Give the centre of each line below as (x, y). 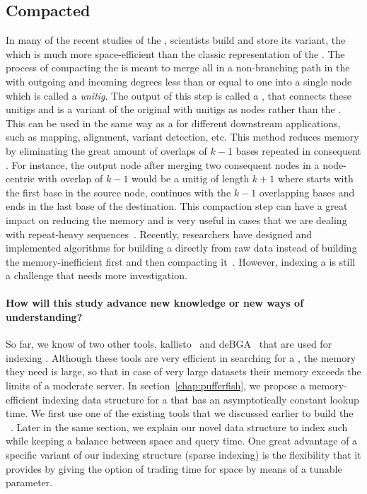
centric (20, 178)
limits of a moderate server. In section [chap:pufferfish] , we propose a (156, 386)
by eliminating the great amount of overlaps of (106, 150)
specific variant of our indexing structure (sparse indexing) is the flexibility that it (183, 455)
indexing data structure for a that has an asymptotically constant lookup (200, 399)
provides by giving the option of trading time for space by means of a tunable (174, 468)
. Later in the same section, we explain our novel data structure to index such (179, 427)
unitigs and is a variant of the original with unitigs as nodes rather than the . (174, 109)
